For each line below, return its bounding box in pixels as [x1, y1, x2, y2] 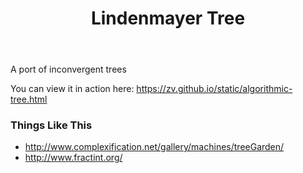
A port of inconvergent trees [10, 63, 127, 76]
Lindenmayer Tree [90, 7, 246, 30]
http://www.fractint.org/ [24, 152, 123, 164]
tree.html [10, 93, 48, 106]
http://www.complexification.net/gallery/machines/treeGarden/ [24, 141, 285, 153]
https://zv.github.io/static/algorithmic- [136, 83, 293, 95]
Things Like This [10, 118, 93, 132]
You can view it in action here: [10, 83, 135, 95]
